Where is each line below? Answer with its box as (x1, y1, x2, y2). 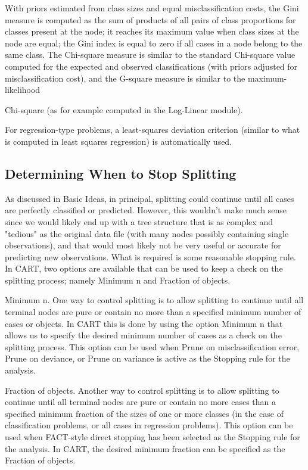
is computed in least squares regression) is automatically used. (5, 135, 232, 147)
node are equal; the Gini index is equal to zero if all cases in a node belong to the (5, 36, 303, 49)
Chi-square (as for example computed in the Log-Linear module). (5, 103, 243, 116)
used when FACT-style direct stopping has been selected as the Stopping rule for (5, 431, 300, 443)
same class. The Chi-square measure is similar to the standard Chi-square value (5, 48, 295, 61)
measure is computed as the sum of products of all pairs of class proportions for (5, 13, 296, 26)
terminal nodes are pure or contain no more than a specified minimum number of (5, 306, 301, 318)
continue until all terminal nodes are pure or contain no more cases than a (5, 396, 276, 408)
